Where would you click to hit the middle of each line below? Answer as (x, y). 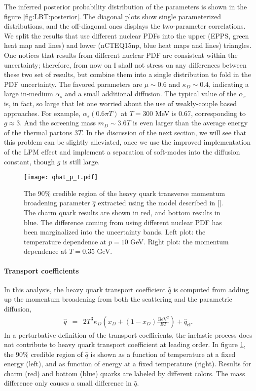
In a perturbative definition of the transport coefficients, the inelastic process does (128, 334)
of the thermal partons (38, 132)
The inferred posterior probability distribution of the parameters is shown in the (126, 6)
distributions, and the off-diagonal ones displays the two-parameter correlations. (125, 26)
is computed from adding (211, 289)
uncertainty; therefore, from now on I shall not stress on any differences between (125, 64)
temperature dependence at (65, 241)
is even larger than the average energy (190, 123)
